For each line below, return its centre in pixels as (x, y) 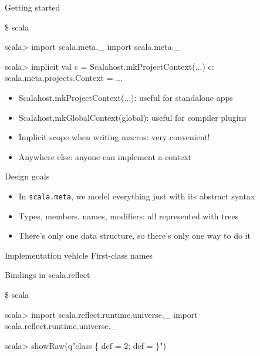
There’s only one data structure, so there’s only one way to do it (134, 235)
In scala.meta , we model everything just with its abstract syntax (137, 196)
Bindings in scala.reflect (48, 275)
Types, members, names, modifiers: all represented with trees (129, 216)
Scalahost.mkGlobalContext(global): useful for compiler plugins (132, 117)
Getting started (33, 7)
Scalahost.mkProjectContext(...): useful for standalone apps (126, 97)
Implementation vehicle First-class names (79, 255)
